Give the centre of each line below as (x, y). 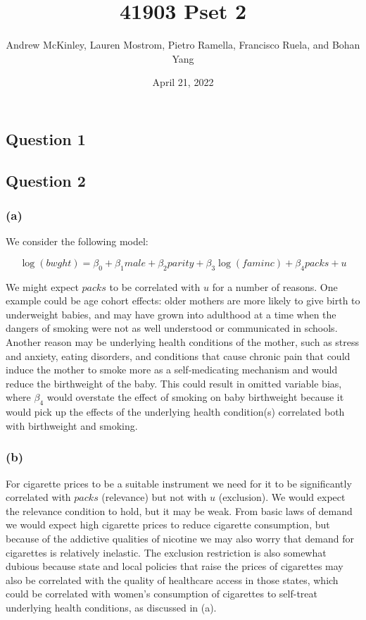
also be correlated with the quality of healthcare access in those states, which (172, 579)
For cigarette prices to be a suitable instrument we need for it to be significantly (179, 483)
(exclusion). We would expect (282, 497)
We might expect (42, 286)
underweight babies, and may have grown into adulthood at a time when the (171, 314)
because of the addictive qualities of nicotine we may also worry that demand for (180, 539)
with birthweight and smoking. (72, 425)
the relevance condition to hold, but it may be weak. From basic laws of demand (179, 510)
